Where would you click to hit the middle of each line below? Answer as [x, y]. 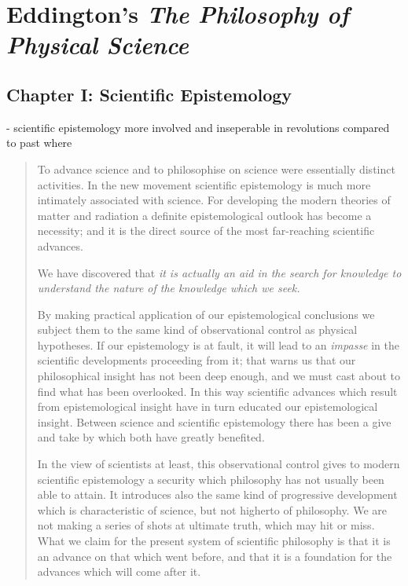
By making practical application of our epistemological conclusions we [206, 314]
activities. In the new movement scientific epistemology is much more [204, 184]
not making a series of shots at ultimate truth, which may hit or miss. [206, 525]
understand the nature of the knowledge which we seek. [169, 288]
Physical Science [97, 45]
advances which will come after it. [119, 571]
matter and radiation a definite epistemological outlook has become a [204, 215]
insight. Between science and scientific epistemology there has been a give [214, 421]
